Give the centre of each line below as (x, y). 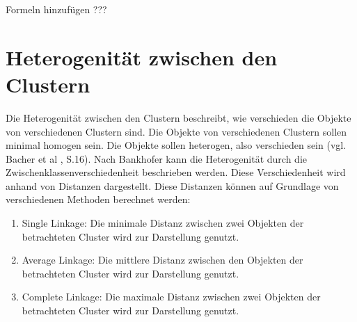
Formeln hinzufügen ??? (56, 9)
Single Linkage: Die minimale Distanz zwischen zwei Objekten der (163, 223)
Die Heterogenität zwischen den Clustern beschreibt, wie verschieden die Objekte (178, 117)
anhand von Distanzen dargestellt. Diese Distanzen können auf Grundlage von (172, 185)
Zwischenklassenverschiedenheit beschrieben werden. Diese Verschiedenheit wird (176, 172)
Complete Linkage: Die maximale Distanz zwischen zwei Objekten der (171, 297)
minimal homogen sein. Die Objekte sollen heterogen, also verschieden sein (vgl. (176, 145)
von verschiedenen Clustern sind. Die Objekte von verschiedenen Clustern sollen (176, 131)
